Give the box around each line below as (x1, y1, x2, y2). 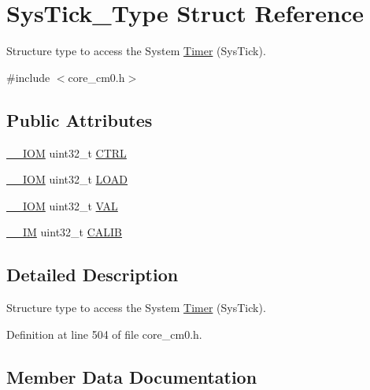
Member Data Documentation (6, 364, 257, 388)
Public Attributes (6, 107, 153, 132)
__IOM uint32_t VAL (6, 197, 118, 214)
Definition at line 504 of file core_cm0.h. (6, 325, 202, 342)
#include (6, 69, 50, 85)
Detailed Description (6, 262, 179, 287)
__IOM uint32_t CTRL (6, 144, 127, 161)
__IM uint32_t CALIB (6, 224, 123, 240)
